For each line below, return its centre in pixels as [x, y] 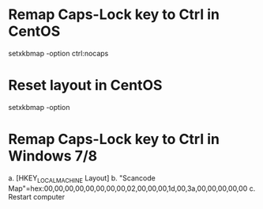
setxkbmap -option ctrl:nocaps [58, 53]
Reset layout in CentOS [85, 85]
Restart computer [37, 196]
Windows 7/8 [53, 156]
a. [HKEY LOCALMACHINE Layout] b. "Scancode [82, 179]
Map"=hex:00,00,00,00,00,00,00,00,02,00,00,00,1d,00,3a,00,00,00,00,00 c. [132, 188]
